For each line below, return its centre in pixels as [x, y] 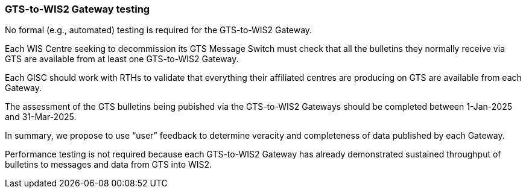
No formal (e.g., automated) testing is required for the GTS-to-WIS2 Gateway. [159, 30]
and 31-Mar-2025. [41, 117]
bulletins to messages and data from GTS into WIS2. [109, 165]
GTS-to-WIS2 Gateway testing [78, 9]
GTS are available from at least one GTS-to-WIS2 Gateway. [122, 59]
